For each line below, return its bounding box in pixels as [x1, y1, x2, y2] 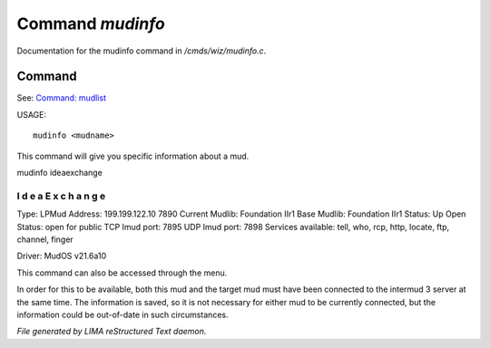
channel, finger [16, 234, 74, 245]
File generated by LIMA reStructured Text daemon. [16, 326, 207, 337]
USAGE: [16, 109, 47, 120]
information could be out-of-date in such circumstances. [16, 309, 229, 320]
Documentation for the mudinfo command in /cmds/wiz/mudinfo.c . [16, 45, 267, 56]
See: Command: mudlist [16, 92, 106, 103]
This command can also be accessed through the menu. [16, 267, 228, 278]
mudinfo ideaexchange [16, 168, 103, 179]
